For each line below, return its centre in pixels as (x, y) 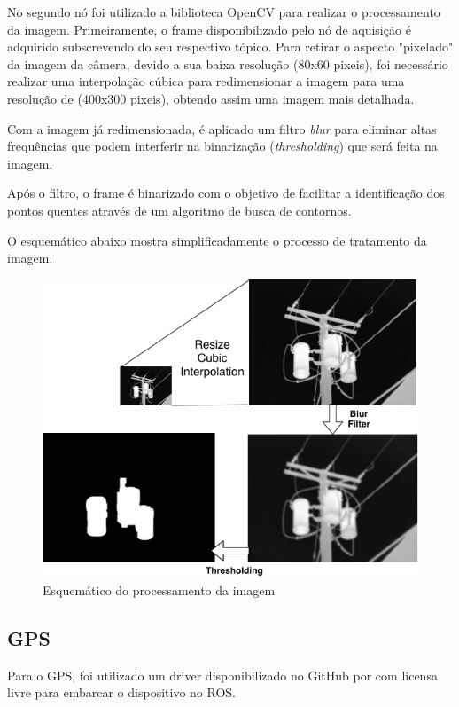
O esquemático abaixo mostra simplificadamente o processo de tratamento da (217, 240)
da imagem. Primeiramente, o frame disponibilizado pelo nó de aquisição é (209, 29)
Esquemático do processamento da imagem (159, 589)
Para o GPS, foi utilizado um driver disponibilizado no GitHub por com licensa (222, 675)
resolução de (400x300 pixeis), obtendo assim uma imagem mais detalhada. (211, 98)
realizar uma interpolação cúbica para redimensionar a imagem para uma (206, 81)
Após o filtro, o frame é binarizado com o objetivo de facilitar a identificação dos (226, 193)
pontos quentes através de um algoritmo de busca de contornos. (179, 210)
